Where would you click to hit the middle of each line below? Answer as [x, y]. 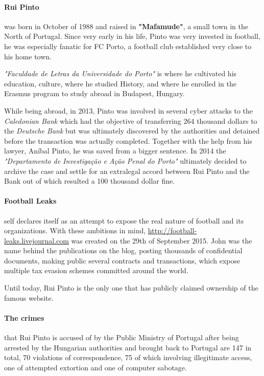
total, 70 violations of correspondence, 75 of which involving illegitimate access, [128, 357]
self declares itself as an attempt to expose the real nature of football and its [124, 220]
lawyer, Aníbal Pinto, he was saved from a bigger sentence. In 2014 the [115, 151]
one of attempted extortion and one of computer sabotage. [95, 367]
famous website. [29, 297]
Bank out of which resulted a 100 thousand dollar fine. [90, 181]
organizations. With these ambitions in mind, [75, 230]
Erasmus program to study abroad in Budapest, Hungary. [94, 93]
